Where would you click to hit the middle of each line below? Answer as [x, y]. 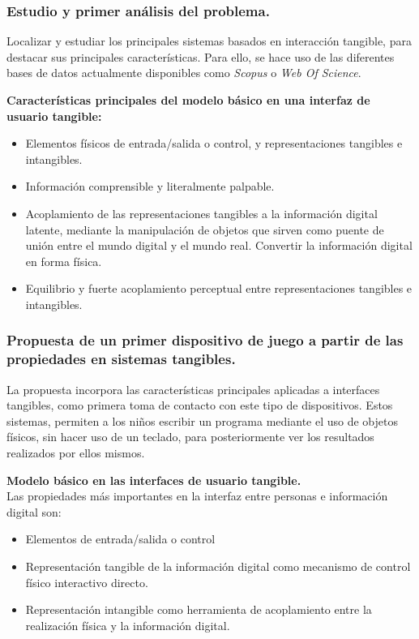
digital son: [34, 511]
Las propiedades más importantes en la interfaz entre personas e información [197, 496]
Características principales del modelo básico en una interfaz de [188, 100]
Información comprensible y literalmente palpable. [150, 186]
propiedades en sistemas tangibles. [121, 359]
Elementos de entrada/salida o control [120, 539]
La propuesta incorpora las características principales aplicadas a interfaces [193, 389]
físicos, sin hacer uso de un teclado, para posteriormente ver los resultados [190, 437]
